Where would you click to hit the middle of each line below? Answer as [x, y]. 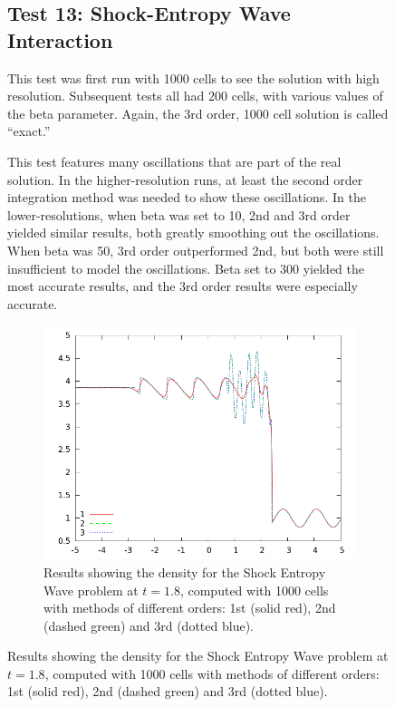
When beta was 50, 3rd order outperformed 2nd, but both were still [196, 250]
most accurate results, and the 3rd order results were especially [183, 286]
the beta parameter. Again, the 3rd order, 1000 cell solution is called [198, 113]
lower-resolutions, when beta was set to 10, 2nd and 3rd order [179, 214]
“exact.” [29, 131]
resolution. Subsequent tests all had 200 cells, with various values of [195, 96]
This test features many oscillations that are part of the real [174, 161]
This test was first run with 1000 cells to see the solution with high [193, 77]
